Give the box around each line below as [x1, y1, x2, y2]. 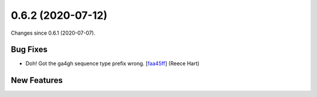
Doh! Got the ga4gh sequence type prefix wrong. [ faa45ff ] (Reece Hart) [25, 60, 200, 67]
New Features [11, 75, 63, 85]
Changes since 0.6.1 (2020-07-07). [11, 29, 96, 36]
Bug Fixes [11, 45, 48, 55]
